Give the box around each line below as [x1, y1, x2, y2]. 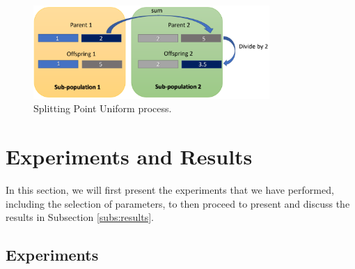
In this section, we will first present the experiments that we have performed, [6, 183, 334, 197]
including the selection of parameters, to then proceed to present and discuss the [6, 196, 350, 210]
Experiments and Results [6, 142, 253, 171]
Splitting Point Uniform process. [33, 101, 172, 116]
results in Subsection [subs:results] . [6, 210, 154, 224]
